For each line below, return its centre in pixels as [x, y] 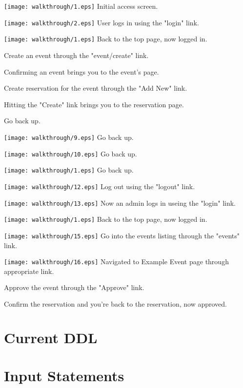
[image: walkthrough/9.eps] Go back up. [69, 137]
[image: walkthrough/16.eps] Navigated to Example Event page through [116, 262]
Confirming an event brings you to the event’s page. [81, 71]
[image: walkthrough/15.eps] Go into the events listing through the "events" [122, 235]
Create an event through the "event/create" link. [76, 55]
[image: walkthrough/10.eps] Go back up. [71, 153]
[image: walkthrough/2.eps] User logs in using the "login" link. [101, 22]
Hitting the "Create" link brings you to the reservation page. [94, 104]
